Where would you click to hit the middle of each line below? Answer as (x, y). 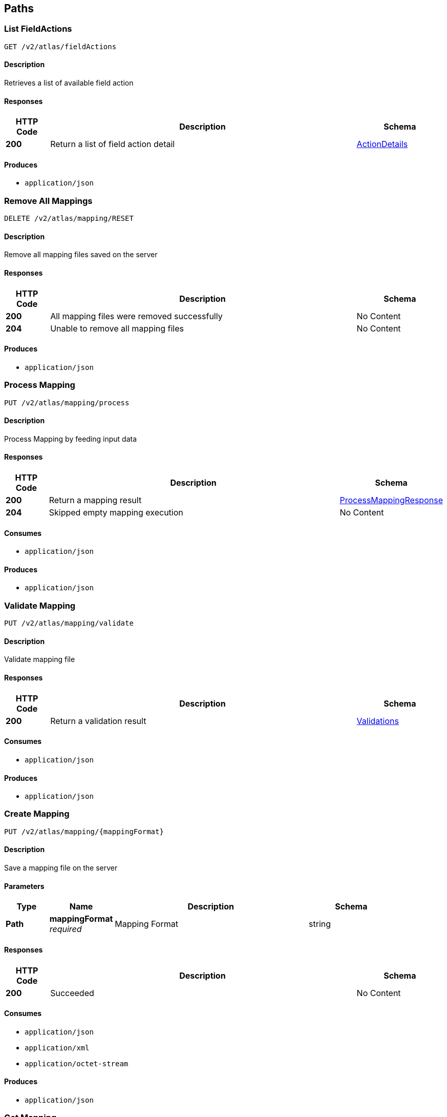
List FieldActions (38, 29)
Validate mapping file (40, 659)
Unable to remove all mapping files (117, 328)
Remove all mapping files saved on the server (81, 255)
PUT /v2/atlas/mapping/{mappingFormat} (84, 831)
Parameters (24, 886)
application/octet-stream (77, 1063)
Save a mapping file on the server (61, 868)
